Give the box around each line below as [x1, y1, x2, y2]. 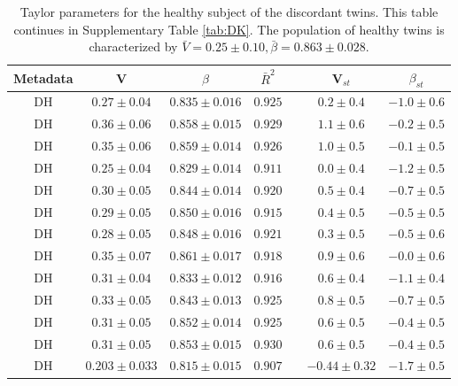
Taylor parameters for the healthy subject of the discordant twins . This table [19, 3, 439, 20]
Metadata [13, 68, 74, 87]
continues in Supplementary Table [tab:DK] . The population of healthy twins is [13, 19, 445, 38]
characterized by [89, 37, 178, 56]
